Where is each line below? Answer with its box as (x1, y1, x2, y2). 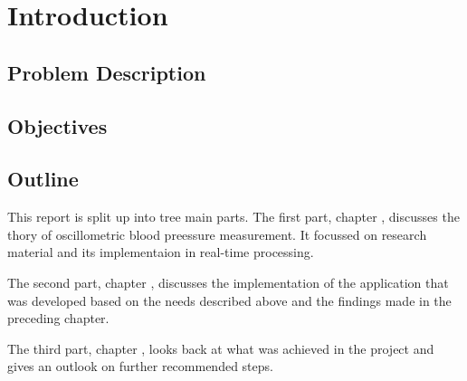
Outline (7, 165, 79, 193)
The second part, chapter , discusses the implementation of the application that (7, 272, 449, 291)
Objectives (7, 111, 108, 139)
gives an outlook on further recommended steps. (7, 357, 273, 376)
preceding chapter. (7, 309, 110, 328)
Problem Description (7, 58, 206, 86)
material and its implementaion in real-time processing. (7, 243, 314, 262)
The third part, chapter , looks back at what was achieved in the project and (7, 338, 434, 357)
